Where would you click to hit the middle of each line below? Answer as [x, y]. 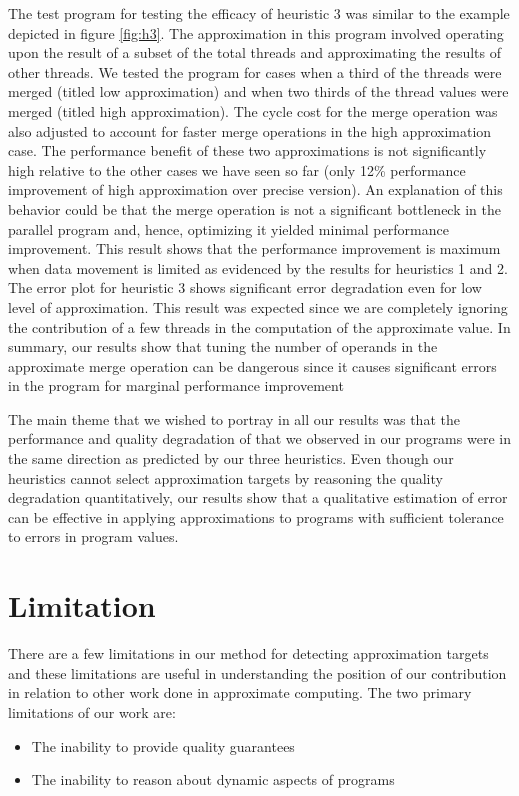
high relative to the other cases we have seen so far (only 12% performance [237, 169]
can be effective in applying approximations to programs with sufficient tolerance [256, 516]
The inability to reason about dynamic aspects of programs [213, 779]
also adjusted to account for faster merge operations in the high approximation [250, 130]
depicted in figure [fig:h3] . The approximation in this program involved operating [256, 32]
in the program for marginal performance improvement [176, 385]
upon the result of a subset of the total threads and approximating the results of [254, 52]
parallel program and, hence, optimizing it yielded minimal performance [228, 228]
